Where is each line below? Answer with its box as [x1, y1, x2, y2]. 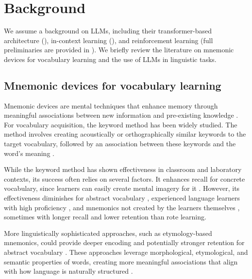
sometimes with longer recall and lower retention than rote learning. [4, 212, 206, 222]
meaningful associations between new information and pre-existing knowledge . [4, 110, 238, 120]
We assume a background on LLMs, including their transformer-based [4, 26, 212, 36]
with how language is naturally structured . [4, 266, 133, 276]
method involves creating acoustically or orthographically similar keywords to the [4, 129, 246, 139]
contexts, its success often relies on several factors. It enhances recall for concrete [4, 173, 245, 184]
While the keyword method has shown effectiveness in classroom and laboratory [4, 164, 242, 174]
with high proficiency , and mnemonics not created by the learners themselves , [4, 202, 240, 212]
